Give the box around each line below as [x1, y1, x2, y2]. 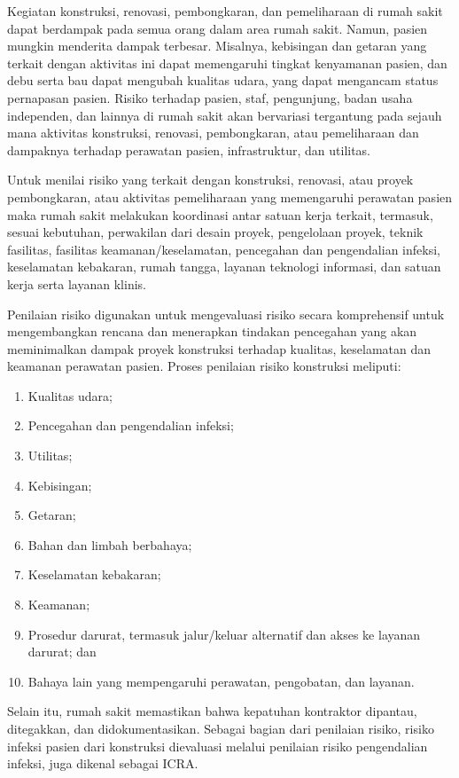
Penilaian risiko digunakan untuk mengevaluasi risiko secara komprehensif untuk [7, 304, 445, 323]
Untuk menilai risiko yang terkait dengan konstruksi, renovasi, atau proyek [7, 170, 414, 189]
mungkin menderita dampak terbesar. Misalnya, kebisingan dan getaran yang [7, 36, 427, 55]
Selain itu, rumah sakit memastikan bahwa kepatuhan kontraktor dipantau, [7, 702, 417, 720]
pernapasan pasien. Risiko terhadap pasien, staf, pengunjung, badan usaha [7, 88, 413, 106]
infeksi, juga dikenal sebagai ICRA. [7, 754, 198, 773]
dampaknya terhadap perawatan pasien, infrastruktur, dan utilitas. [7, 140, 371, 159]
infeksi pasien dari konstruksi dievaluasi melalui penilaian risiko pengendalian [7, 736, 428, 755]
